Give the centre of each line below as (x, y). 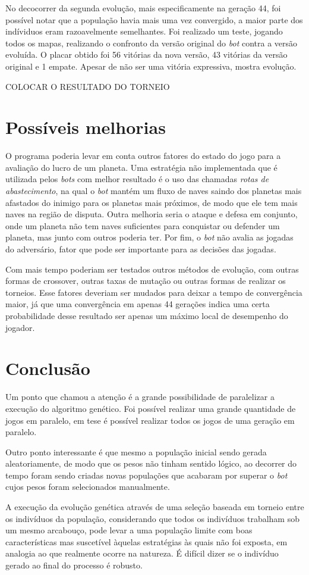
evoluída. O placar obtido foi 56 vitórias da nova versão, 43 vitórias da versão (146, 54)
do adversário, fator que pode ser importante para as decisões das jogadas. (141, 249)
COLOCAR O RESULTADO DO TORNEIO (88, 86)
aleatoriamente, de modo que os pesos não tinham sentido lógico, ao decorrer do (151, 463)
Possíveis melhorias (86, 127)
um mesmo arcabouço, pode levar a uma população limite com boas (129, 530)
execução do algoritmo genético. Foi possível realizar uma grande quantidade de (151, 408)
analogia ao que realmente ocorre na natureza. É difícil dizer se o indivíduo (142, 553)
